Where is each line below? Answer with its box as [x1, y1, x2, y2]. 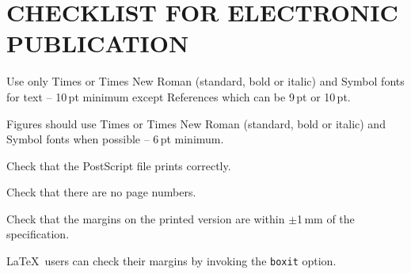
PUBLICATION [6, 27, 189, 59]
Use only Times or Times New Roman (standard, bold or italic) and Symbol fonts [6, 73, 405, 89]
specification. [6, 226, 70, 242]
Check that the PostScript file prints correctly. [6, 157, 231, 173]
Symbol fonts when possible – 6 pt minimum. [6, 131, 224, 147]
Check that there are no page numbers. [6, 184, 196, 200]
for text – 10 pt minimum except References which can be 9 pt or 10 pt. [6, 88, 351, 105]
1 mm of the [297, 210, 355, 226]
